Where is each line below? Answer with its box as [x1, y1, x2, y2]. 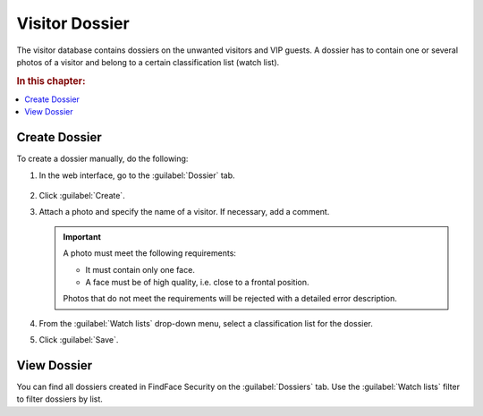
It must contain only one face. [85, 264, 196, 275]
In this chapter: [16, 74, 86, 87]
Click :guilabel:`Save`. [38, 335, 119, 345]
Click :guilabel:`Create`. [38, 191, 125, 201]
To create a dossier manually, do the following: [16, 153, 189, 165]
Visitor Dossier [16, 13, 130, 33]
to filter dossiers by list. [16, 394, 103, 404]
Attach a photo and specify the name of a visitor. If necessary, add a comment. [38, 207, 330, 217]
